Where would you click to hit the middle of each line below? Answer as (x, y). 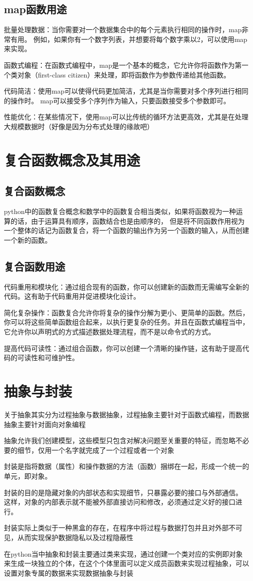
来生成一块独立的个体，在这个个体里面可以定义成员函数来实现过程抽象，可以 (126, 563)
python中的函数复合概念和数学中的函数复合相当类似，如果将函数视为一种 (120, 211)
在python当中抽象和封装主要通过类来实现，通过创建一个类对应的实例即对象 (123, 553)
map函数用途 (36, 9)
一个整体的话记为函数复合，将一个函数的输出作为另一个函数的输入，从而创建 (126, 230)
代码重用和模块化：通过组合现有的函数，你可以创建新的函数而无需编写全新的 (126, 286)
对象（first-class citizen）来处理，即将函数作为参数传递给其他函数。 (124, 74)
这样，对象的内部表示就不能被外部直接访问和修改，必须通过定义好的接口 (120, 502)
